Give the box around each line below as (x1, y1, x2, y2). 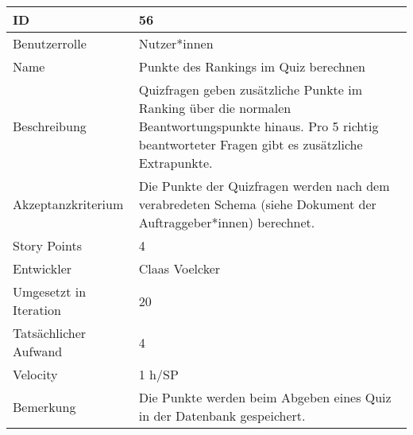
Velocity (13, 365, 58, 383)
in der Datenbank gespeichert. (138, 406, 306, 425)
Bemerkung (13, 397, 76, 416)
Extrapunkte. (138, 153, 213, 172)
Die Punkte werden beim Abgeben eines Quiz (138, 388, 392, 406)
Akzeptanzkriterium (13, 195, 124, 213)
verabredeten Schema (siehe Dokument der (138, 195, 376, 213)
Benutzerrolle (13, 34, 87, 52)
